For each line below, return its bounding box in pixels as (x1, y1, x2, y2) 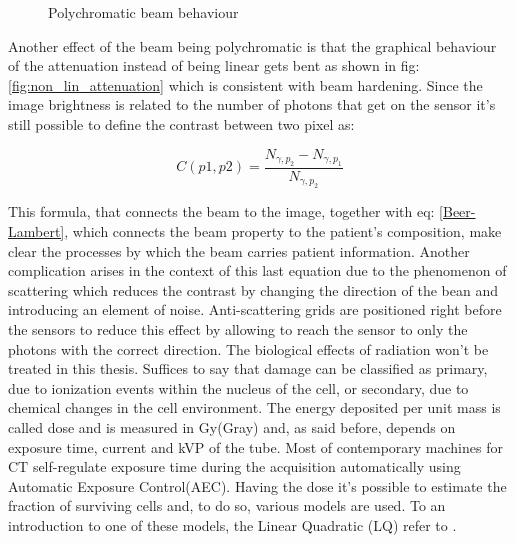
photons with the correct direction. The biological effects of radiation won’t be (8, 338, 489, 359)
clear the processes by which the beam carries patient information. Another (8, 240, 470, 261)
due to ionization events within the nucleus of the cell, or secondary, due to (8, 377, 469, 398)
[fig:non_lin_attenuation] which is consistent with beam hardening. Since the (8, 74, 483, 95)
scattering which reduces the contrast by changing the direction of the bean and (8, 279, 498, 300)
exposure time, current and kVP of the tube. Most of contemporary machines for (8, 436, 503, 457)
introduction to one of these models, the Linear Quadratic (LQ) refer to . (8, 514, 457, 535)
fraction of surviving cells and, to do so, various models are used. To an (8, 495, 446, 516)
